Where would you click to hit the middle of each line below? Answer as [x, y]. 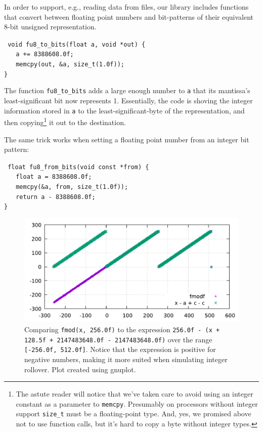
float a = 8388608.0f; [54, 177]
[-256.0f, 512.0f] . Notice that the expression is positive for [120, 349]
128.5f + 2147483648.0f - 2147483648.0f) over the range [118, 339]
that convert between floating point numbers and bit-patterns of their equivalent [129, 16]
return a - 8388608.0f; [56, 197]
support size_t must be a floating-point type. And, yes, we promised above [134, 414]
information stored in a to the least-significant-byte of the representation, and [124, 110]
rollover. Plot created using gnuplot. [80, 369]
